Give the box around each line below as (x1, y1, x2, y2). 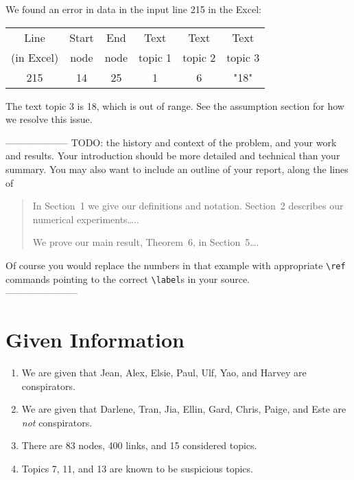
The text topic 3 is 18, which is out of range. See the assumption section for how (5, 98, 344, 113)
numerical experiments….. (32, 212, 139, 226)
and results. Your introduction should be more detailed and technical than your (5, 148, 340, 163)
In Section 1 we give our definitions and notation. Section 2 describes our (32, 198, 344, 213)
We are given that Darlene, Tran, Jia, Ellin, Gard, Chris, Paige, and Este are (21, 402, 346, 416)
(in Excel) (11, 49, 59, 65)
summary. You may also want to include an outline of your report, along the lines (5, 161, 349, 176)
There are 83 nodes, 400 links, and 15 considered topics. (21, 438, 257, 453)
